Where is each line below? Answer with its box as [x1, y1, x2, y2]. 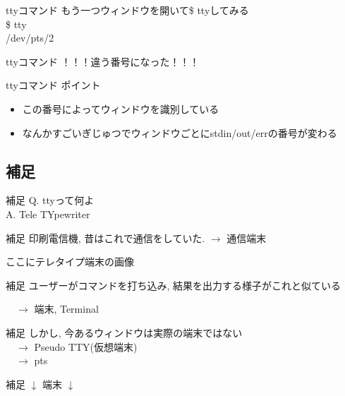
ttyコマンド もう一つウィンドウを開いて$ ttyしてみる [6, 3, 249, 17]
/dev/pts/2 [6, 30, 54, 45]
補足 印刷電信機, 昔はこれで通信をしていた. [6, 230, 205, 245]
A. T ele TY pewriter [6, 206, 90, 221]
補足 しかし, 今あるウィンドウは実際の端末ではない [6, 325, 243, 340]
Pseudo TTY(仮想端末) [34, 339, 138, 354]
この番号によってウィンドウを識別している [22, 101, 219, 116]
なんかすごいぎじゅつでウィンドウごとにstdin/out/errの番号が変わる [22, 125, 337, 140]
